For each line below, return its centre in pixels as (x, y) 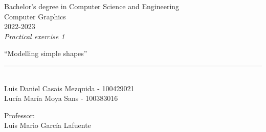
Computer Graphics (35, 16)
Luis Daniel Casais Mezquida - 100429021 (69, 88)
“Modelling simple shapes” (46, 53)
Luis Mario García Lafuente (48, 125)
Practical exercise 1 (35, 36)
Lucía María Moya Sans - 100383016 (61, 98)
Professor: (19, 115)
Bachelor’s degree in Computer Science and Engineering (92, 6)
